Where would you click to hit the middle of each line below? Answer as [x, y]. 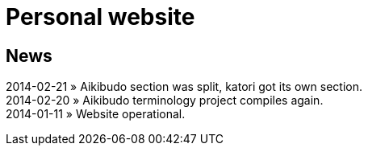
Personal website [100, 17]
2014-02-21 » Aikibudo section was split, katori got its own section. [184, 87]
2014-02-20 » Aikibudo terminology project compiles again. [165, 101]
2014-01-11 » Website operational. [96, 114]
